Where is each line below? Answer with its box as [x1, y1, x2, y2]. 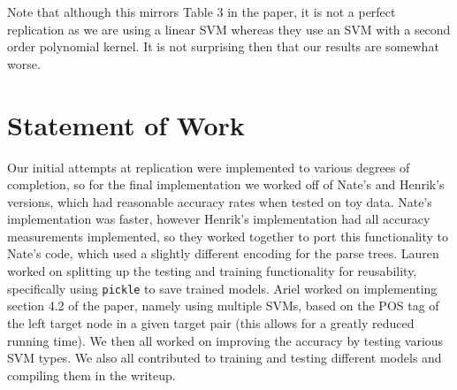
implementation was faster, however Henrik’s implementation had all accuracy [7, 210, 430, 228]
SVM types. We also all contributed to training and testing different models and [7, 348, 442, 367]
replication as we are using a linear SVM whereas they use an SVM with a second [7, 19, 451, 38]
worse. [7, 54, 41, 73]
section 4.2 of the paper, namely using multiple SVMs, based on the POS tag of [7, 296, 439, 315]
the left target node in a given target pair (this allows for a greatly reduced [7, 313, 415, 332]
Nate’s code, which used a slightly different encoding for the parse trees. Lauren [7, 244, 439, 263]
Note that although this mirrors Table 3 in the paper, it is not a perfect [7, 3, 396, 20]
